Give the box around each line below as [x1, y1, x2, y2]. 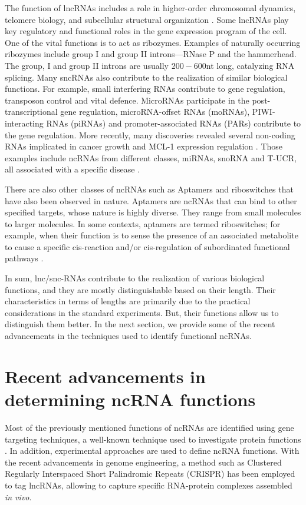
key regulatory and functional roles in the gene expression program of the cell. [5, 25, 287, 37]
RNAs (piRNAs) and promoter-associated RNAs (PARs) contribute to [46, 117, 301, 129]
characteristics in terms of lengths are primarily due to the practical [5, 295, 251, 307]
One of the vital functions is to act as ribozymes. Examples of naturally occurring [5, 36, 301, 48]
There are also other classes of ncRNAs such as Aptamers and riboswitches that [5, 182, 294, 195]
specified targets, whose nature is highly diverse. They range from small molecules [5, 206, 301, 218]
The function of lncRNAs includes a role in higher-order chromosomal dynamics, [5, 2, 296, 14]
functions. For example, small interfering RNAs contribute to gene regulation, [5, 82, 285, 95]
